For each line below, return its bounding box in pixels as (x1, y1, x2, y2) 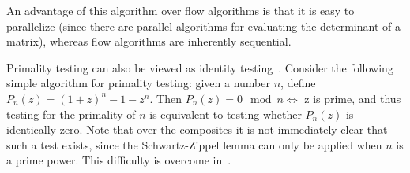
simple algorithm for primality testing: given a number (6, 75, 270, 91)
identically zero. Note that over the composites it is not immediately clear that (6, 121, 388, 138)
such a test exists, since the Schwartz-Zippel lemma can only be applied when (6, 136, 382, 153)
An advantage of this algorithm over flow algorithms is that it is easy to (6, 2, 355, 18)
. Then (149, 90, 182, 106)
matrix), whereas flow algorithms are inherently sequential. (6, 33, 292, 50)
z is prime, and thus (304, 90, 401, 106)
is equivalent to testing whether (149, 105, 302, 122)
